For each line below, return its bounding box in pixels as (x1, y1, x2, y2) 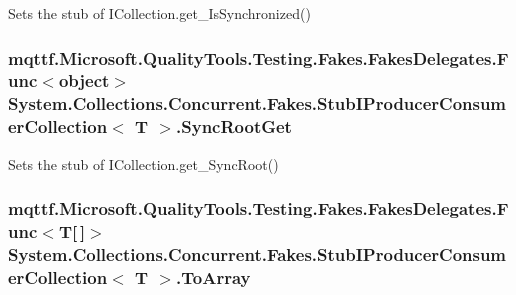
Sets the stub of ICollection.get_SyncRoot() (8, 153, 279, 174)
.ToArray (176, 264, 251, 289)
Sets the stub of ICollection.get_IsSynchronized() (8, 3, 311, 23)
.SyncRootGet (176, 114, 292, 139)
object (58, 68, 110, 93)
